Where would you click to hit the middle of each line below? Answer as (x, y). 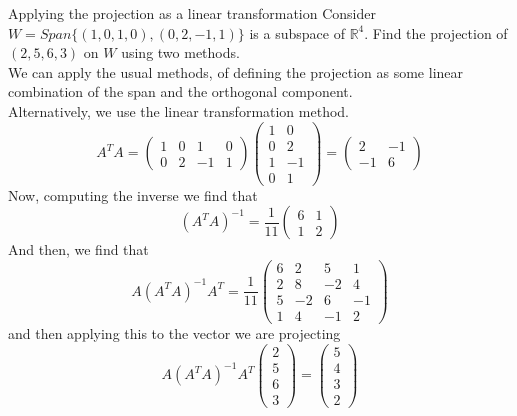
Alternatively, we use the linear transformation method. (178, 110)
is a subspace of (297, 32)
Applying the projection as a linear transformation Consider (192, 13)
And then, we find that (78, 249)
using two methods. (180, 52)
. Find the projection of (436, 32)
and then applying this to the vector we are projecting (174, 333)
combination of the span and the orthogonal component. (180, 91)
